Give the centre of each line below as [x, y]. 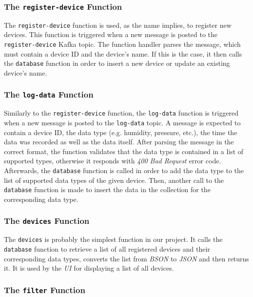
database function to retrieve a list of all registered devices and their [107, 248]
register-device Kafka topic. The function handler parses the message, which [122, 44]
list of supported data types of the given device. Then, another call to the [114, 180]
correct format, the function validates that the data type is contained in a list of [124, 151]
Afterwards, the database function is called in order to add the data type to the [124, 170]
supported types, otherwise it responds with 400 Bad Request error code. [113, 161]
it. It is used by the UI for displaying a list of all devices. [89, 268]
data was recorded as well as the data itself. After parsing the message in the [119, 142]
